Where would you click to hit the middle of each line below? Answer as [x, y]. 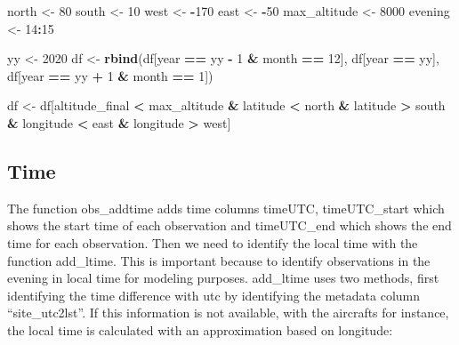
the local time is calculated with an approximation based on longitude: [200, 329]
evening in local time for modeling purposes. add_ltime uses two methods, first [223, 278]
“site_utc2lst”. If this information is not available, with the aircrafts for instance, [228, 313]
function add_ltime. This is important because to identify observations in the [219, 260]
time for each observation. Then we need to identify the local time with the [213, 242]
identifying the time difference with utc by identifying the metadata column [214, 295]
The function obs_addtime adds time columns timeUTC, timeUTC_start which [226, 208]
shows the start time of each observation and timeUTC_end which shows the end [229, 225]
